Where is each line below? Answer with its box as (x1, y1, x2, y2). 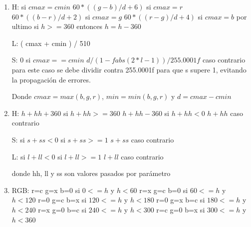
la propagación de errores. (11, 74, 91, 84)
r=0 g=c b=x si (38, 194, 87, 205)
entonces (76, 21, 103, 31)
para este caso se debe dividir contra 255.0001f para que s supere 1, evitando (11, 64, 247, 74)
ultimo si (11, 21, 39, 31)
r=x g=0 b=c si (38, 204, 87, 214)
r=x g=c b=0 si (139, 184, 188, 195)
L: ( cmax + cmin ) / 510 (11, 37, 90, 48)
